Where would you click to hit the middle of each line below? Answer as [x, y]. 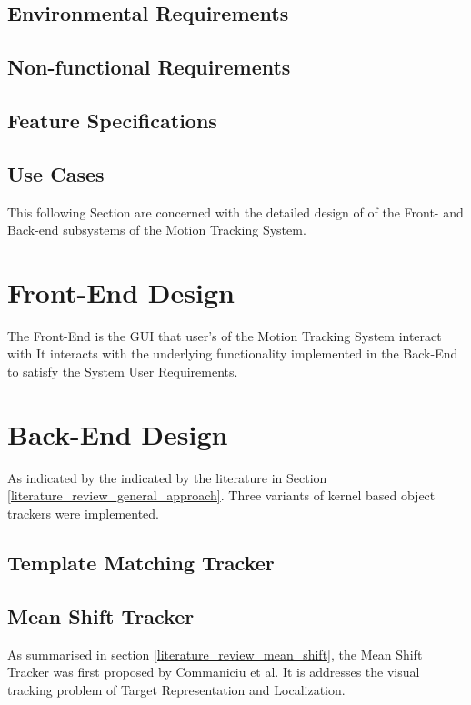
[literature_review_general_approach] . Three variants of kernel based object [221, 495]
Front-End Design [121, 292]
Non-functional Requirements [149, 67]
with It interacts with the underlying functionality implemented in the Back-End [233, 353]
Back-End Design [118, 433]
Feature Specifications [112, 120]
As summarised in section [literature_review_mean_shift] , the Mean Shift [215, 654]
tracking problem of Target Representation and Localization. [176, 689]
